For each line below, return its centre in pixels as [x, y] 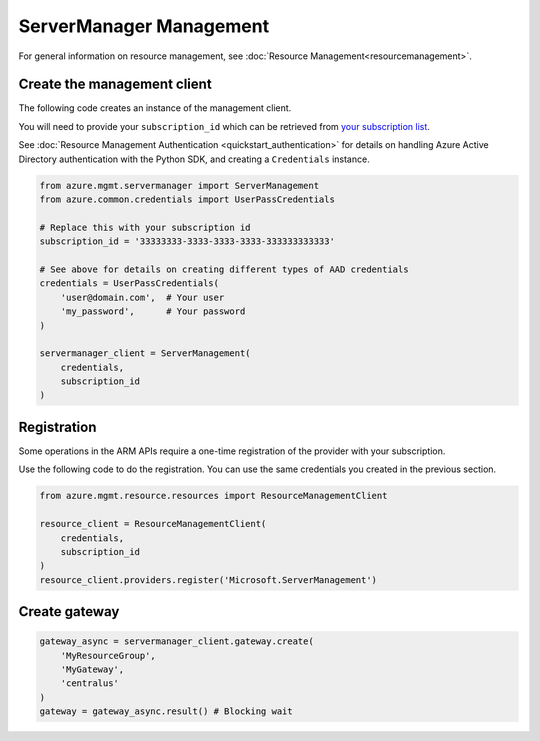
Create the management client [115, 84]
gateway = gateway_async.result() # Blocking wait [166, 711]
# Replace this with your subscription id [145, 227]
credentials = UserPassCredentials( [129, 283]
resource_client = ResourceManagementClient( [153, 524]
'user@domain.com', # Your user [142, 297]
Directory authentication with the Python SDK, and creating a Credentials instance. [194, 159]
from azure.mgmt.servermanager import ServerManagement [179, 185]
